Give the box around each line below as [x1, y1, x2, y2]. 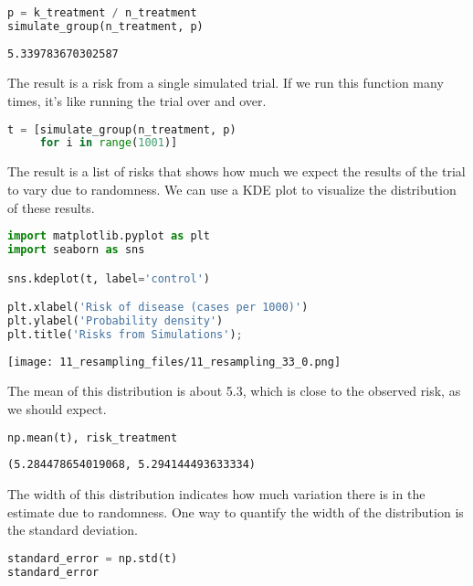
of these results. [7, 197, 95, 217]
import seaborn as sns [7, 243, 145, 256]
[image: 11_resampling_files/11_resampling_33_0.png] [7, 355, 342, 368]
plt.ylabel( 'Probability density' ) [7, 314, 224, 327]
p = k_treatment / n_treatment [7, 6, 197, 19]
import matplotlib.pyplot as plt [7, 229, 210, 243]
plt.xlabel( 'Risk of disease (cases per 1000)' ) [7, 301, 309, 314]
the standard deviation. [7, 520, 138, 539]
